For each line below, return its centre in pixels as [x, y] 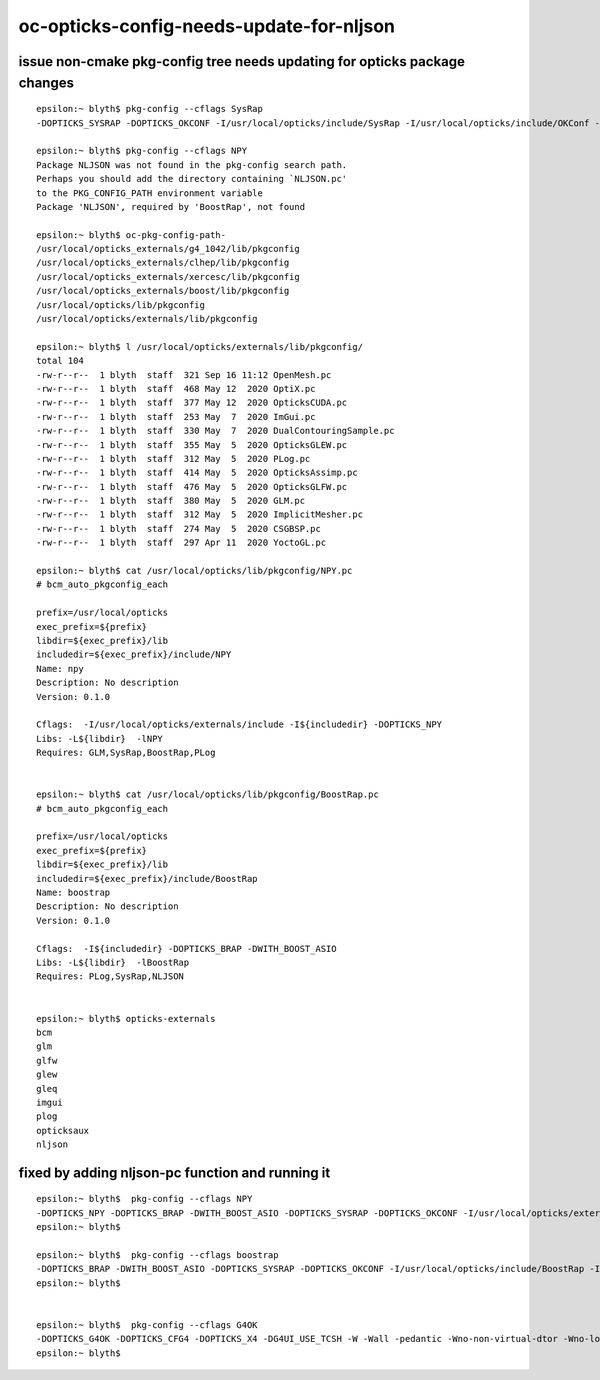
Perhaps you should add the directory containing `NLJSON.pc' [192, 179]
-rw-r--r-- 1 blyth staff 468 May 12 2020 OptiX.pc [176, 388]
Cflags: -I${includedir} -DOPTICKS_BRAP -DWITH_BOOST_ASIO [186, 948]
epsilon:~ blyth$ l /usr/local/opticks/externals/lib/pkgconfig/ [200, 346]
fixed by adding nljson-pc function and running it [174, 1172]
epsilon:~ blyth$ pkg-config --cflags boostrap [157, 1255]
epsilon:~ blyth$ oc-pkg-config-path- [131, 234]
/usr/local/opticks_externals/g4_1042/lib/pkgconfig [168, 249]
